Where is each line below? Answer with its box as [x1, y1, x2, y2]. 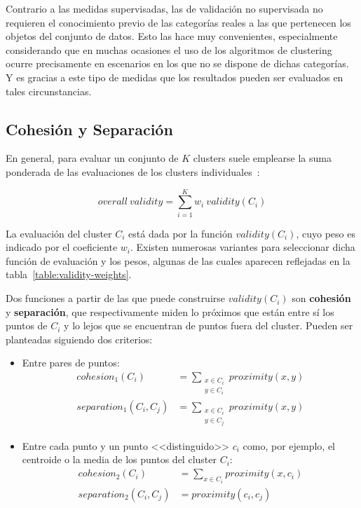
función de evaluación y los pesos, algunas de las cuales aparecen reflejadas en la [6, 253, 350, 268]
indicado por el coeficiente [6, 240, 118, 254]
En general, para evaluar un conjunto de [6, 151, 179, 165]
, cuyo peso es [296, 226, 355, 240]
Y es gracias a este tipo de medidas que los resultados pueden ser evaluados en [6, 69, 343, 84]
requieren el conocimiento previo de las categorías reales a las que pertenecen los [6, 15, 351, 29]
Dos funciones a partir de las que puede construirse [6, 291, 226, 306]
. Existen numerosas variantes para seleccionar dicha [130, 240, 355, 254]
